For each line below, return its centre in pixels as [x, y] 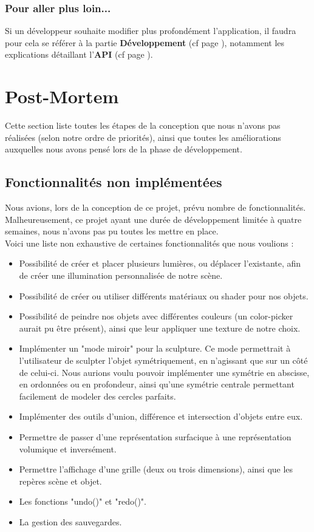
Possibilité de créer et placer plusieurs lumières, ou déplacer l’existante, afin [160, 263]
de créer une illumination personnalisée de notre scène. [121, 275]
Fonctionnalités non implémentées [114, 182]
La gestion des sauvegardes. [70, 521]
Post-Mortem [62, 96]
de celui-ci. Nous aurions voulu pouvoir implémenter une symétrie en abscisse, [164, 372]
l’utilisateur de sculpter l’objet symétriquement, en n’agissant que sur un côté [163, 360]
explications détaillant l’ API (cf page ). [79, 54]
